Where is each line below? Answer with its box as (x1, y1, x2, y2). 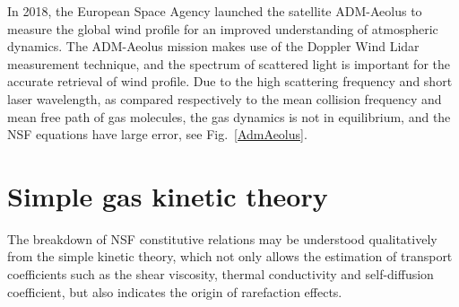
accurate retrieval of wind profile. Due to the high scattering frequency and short (7, 72, 453, 91)
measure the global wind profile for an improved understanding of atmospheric (7, 19, 438, 38)
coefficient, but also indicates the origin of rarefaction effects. (7, 282, 342, 301)
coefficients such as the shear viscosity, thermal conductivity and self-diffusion (7, 265, 434, 284)
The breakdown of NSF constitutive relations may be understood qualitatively (7, 229, 437, 248)
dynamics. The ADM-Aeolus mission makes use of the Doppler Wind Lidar (7, 37, 420, 56)
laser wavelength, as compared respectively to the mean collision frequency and (7, 89, 442, 108)
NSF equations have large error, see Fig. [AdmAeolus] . (7, 125, 307, 144)
